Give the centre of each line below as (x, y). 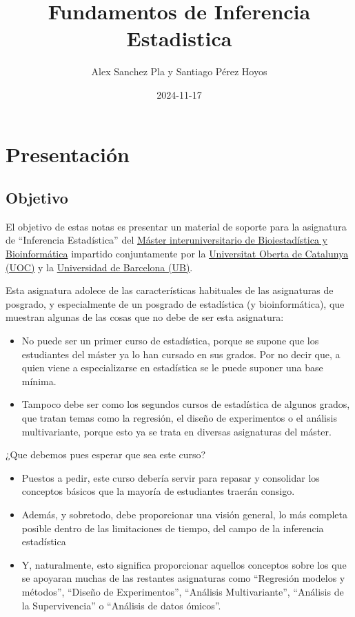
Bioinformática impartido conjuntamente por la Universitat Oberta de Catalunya (177, 254)
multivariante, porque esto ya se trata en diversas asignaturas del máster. (176, 431)
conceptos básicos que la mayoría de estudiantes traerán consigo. (158, 491)
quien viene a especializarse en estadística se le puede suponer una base (172, 368)
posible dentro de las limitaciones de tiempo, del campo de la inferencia (173, 528)
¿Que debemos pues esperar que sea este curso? (106, 454)
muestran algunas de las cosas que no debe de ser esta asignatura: (145, 317)
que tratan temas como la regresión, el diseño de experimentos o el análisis (179, 418)
